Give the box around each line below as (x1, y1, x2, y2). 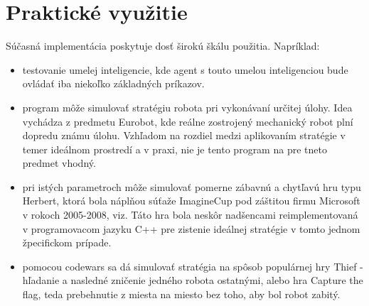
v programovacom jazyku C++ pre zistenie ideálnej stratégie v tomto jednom (22, 221, 360, 236)
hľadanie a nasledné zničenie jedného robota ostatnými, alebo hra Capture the (22, 273, 363, 288)
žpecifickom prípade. (22, 235, 112, 250)
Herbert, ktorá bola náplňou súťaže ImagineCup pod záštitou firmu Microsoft (22, 193, 360, 208)
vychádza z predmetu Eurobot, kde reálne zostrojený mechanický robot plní (22, 114, 353, 129)
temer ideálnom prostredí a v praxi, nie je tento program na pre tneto (22, 141, 327, 156)
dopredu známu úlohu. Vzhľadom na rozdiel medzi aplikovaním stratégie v (22, 128, 346, 143)
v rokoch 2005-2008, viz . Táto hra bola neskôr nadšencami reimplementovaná (22, 207, 358, 222)
